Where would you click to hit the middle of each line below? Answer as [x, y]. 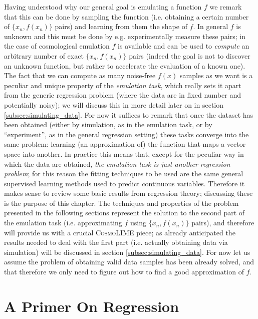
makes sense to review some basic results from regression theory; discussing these [128, 193]
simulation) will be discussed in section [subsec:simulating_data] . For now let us [127, 252]
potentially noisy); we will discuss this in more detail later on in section [114, 104]
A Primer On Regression [92, 306]
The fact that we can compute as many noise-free [80, 75]
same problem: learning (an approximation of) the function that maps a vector [125, 144]
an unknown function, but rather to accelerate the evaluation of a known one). [125, 65]
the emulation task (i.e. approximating [63, 223]
